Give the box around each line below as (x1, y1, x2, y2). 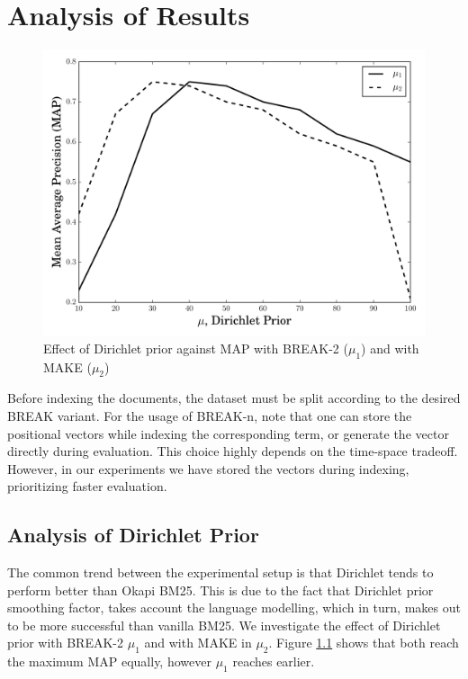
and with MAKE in (144, 633, 252, 652)
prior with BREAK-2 (7, 633, 124, 652)
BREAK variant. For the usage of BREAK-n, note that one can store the (7, 406, 412, 424)
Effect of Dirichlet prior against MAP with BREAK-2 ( (43, 338, 348, 357)
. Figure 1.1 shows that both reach (268, 633, 459, 652)
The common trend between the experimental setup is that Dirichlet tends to (7, 563, 434, 582)
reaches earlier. (232, 652, 315, 671)
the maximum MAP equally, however (7, 652, 211, 671)
